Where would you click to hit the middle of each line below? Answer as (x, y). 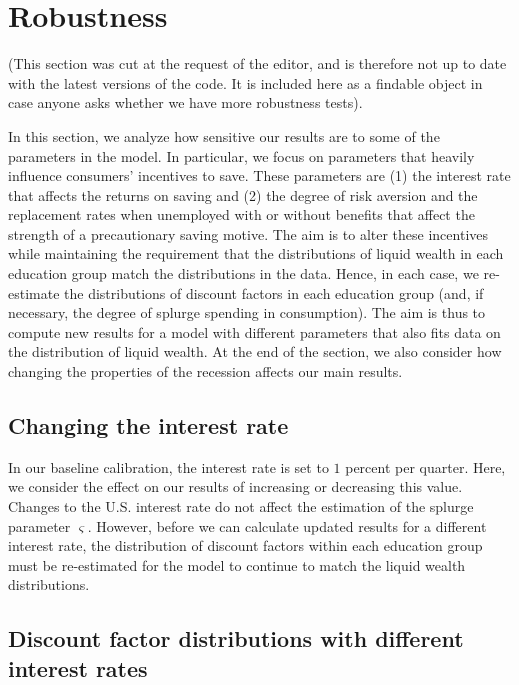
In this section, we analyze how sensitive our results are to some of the (224, 135)
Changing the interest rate (148, 425)
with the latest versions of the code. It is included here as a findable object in (245, 82)
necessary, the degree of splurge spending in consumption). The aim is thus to (247, 312)
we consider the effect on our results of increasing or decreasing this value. (235, 486)
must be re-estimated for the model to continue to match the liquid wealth (237, 564)
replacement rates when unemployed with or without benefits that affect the (241, 214)
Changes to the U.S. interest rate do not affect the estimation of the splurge (241, 506)
